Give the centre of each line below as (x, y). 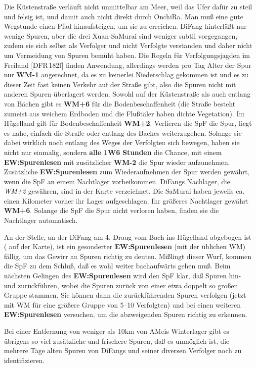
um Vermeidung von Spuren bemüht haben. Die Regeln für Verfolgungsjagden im (127, 55)
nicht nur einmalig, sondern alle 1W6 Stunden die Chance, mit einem (113, 152)
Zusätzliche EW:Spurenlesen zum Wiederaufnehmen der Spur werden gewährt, (127, 172)
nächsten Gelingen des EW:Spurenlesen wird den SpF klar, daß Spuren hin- (123, 276)
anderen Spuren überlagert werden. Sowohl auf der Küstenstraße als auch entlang (127, 94)
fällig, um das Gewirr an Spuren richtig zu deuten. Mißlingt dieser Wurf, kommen (128, 256)
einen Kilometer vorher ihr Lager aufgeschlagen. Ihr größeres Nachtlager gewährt (126, 200)
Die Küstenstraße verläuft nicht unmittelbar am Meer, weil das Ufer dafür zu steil (128, 6)
